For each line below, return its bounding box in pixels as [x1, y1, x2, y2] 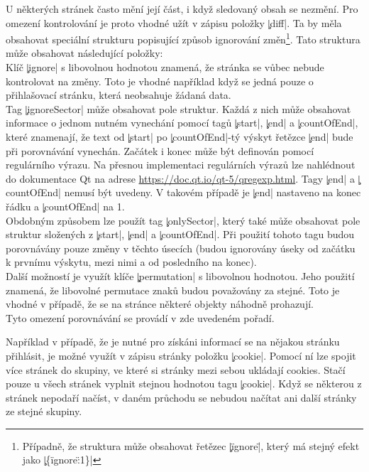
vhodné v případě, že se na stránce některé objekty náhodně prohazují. [6, 296, 314, 311]
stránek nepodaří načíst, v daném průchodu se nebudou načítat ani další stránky [6, 390, 357, 404]
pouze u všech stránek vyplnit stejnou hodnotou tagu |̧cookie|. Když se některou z [6, 376, 362, 391]
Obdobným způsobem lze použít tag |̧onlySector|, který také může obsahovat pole [6, 213, 360, 227]
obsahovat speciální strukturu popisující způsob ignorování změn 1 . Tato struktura [6, 30, 360, 46]
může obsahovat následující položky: [6, 45, 163, 60]
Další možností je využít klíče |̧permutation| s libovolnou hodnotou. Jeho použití [6, 268, 355, 283]
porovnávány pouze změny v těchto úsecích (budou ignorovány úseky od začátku [6, 240, 356, 255]
